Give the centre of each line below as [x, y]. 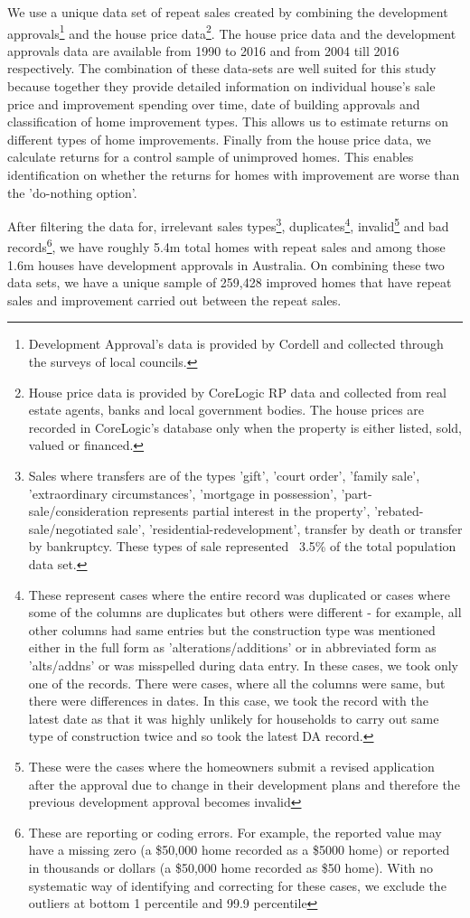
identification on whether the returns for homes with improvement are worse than [234, 174]
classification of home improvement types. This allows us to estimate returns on [228, 122]
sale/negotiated [71, 528]
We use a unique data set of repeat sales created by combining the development [228, 12]
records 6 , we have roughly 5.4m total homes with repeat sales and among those [226, 246]
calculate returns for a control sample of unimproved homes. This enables [211, 157]
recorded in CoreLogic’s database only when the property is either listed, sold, [245, 427]
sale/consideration [79, 511]
